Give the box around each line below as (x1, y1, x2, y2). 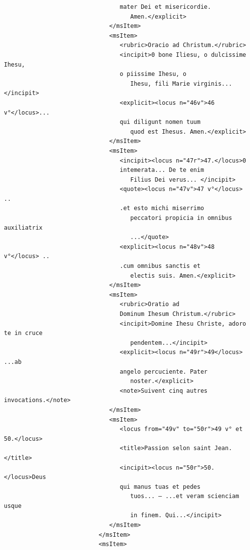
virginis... (193, 80, 232, 87)
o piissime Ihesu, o (120, 71, 187, 78)
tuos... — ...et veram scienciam (130, 493, 239, 500)
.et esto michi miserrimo (120, 205, 204, 212)
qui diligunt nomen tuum (120, 119, 200, 126)
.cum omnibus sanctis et (120, 263, 200, 270)
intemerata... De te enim (120, 167, 204, 174)
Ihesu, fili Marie (130, 80, 190, 87)
